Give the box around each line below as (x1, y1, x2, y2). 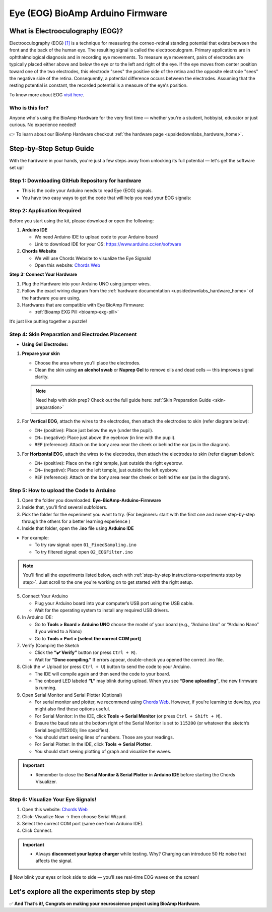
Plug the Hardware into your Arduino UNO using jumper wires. (22, 280, 151, 287)
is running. (34, 685, 57, 691)
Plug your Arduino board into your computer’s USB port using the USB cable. (34, 600, 194, 606)
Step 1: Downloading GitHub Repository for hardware (9, 177, 142, 184)
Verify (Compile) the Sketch (22, 642, 80, 648)
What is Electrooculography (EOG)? (9, 27, 123, 35)
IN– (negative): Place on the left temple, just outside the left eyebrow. (34, 467, 179, 473)
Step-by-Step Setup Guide (9, 144, 94, 153)
